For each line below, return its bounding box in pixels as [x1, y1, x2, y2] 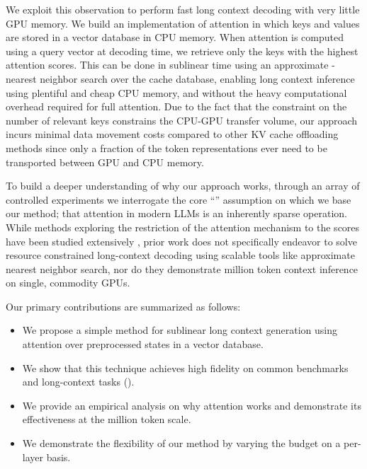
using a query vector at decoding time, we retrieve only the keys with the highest [6, 43, 358, 58]
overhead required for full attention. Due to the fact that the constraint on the [6, 99, 347, 114]
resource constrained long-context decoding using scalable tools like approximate [6, 248, 355, 262]
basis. [46, 449, 71, 464]
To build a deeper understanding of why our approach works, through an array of [6, 178, 360, 193]
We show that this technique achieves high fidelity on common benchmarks [22, 360, 349, 375]
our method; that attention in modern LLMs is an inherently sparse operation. [6, 206, 347, 221]
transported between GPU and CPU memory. [6, 154, 204, 169]
